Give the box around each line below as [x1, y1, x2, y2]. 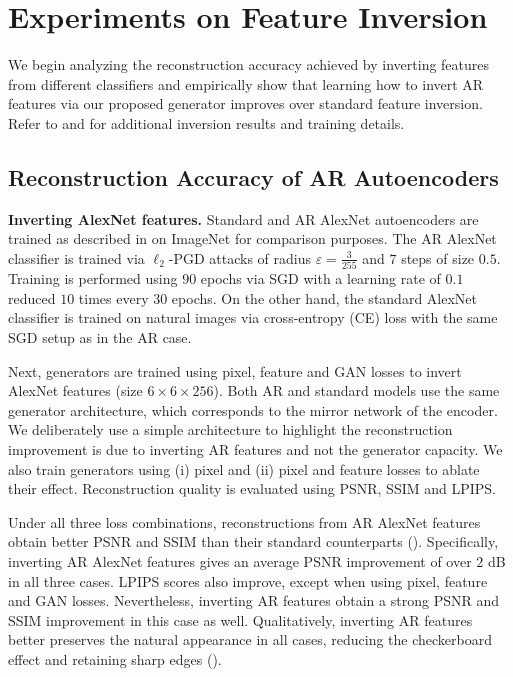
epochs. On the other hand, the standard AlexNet [171, 287, 477, 308]
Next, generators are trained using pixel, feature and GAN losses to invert [8, 360, 462, 381]
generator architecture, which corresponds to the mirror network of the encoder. [8, 399, 498, 420]
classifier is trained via [8, 247, 145, 268]
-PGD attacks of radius [168, 247, 312, 268]
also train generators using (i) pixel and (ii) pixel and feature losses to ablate [8, 458, 480, 479]
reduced [8, 287, 56, 308]
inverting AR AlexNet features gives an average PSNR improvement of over [8, 550, 472, 571]
